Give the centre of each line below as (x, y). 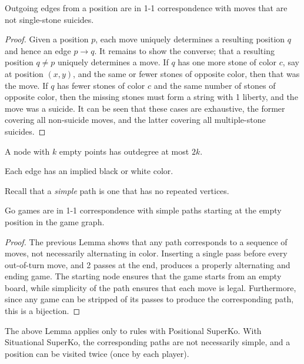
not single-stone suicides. (49, 19)
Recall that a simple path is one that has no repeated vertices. (117, 190)
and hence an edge (38, 50)
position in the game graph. (55, 221)
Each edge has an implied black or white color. (89, 171)
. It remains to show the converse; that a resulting (184, 50)
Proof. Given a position (47, 39)
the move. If (26, 85)
